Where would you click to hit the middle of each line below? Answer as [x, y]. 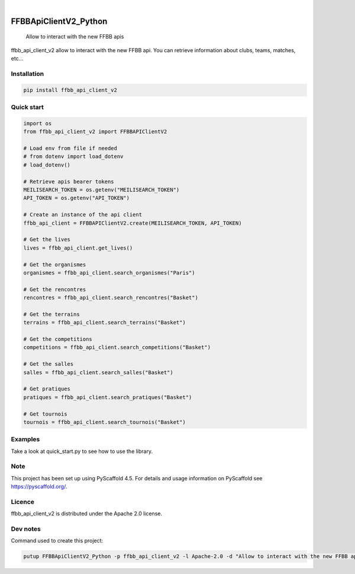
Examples [25, 439]
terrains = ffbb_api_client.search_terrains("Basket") [104, 323]
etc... [17, 59]
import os [38, 123]
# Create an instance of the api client [83, 215]
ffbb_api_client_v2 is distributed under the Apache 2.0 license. [87, 514]
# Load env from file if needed [70, 149]
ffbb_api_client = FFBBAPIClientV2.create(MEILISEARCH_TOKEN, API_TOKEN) [133, 223]
